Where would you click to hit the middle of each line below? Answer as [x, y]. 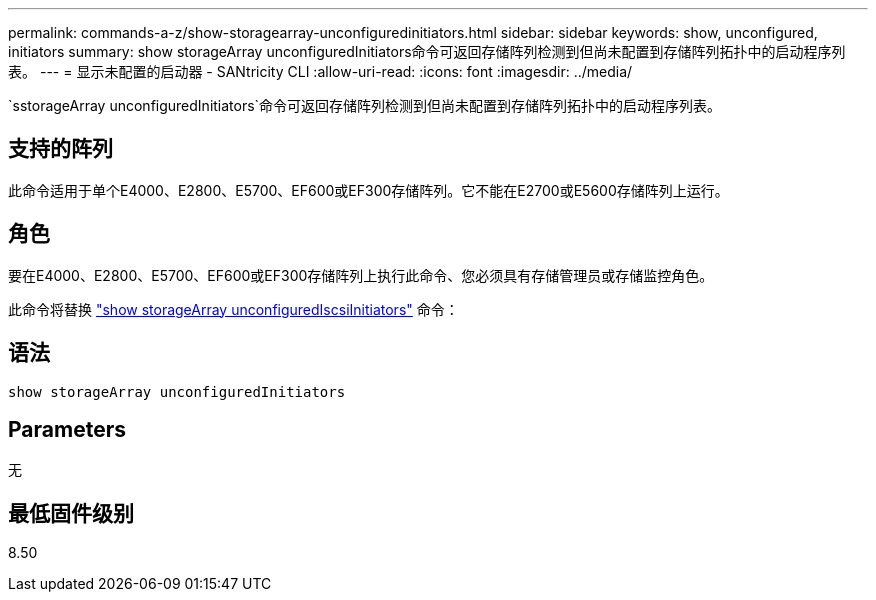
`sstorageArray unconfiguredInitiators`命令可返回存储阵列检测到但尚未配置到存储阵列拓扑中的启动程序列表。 [365, 105]
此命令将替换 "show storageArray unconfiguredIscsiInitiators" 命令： [233, 309]
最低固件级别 [71, 513]
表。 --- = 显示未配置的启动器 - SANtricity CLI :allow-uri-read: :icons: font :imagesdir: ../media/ [320, 71]
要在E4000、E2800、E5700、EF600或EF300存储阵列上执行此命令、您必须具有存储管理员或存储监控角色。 [361, 275]
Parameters [67, 429]
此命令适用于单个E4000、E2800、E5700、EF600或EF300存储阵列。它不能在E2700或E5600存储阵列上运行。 [368, 190]
